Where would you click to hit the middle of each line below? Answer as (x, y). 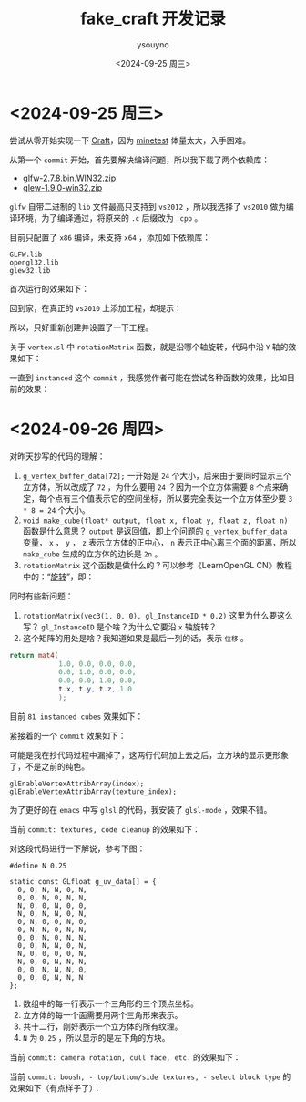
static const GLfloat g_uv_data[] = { (83, 881)
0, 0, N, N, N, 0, (53, 969)
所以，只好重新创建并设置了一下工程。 (81, 327)
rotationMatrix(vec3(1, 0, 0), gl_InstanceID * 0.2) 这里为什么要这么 (158, 615)
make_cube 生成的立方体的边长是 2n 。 (92, 554)
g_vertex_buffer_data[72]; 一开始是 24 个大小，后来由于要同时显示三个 (157, 475)
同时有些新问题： (41, 596)
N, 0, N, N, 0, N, (53, 913)
